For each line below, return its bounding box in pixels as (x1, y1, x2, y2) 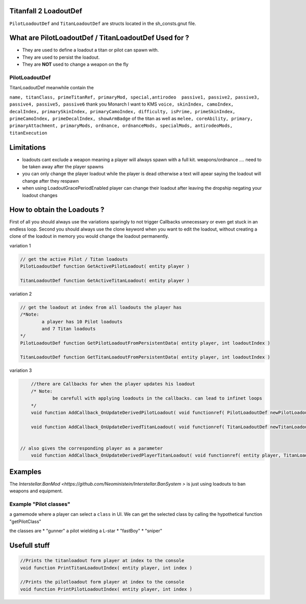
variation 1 (9, 242, 31, 248)
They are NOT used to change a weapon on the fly (22, 61, 129, 67)
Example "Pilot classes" (9, 500, 71, 508)
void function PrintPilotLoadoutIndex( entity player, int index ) (20, 586, 193, 592)
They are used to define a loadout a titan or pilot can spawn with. (22, 47, 159, 53)
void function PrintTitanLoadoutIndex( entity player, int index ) (20, 565, 193, 571)
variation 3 (9, 367, 32, 373)
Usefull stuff (9, 541, 50, 549)
